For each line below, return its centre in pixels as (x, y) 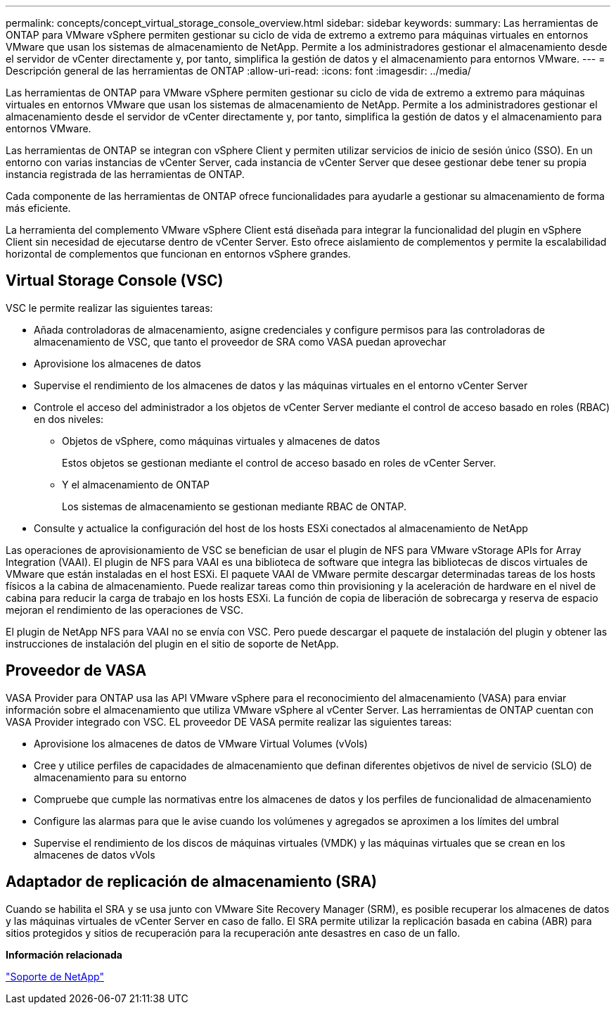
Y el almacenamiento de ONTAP (136, 484)
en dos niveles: (69, 419)
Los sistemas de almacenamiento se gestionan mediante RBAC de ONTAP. (234, 506)
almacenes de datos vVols (95, 854)
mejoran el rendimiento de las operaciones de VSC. (124, 610)
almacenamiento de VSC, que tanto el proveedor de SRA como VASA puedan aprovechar (240, 341)
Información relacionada (64, 954)
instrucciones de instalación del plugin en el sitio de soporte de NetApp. (172, 643)
